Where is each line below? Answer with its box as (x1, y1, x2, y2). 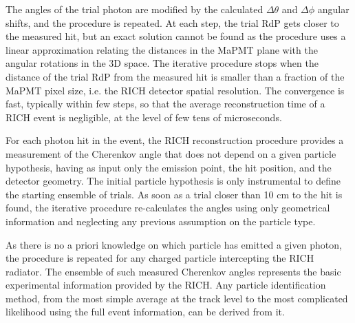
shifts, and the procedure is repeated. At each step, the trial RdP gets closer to (6, 15, 339, 30)
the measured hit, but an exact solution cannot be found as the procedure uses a (6, 29, 346, 43)
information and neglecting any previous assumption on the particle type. (6, 213, 316, 228)
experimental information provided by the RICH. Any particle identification (6, 278, 326, 292)
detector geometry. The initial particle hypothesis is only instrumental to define (6, 174, 341, 188)
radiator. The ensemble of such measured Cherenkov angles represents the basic (6, 264, 341, 278)
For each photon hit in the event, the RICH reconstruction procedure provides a (6, 133, 344, 147)
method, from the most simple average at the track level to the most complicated (6, 291, 348, 305)
